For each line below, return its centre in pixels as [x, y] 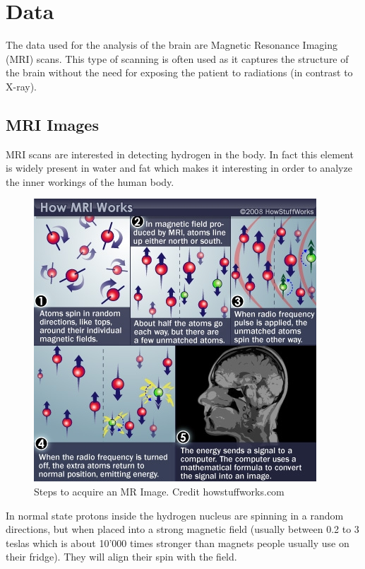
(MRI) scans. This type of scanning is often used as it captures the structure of [177, 58]
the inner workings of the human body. [90, 181]
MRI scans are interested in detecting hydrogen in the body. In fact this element [180, 154]
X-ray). [21, 86]
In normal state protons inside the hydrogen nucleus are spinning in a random [175, 515]
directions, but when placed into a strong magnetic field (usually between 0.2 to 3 [182, 529]
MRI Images [52, 124]
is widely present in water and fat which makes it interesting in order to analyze [179, 168]
